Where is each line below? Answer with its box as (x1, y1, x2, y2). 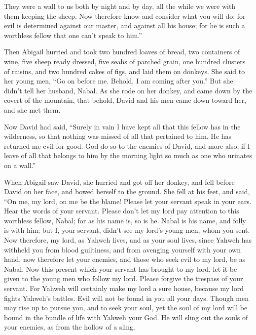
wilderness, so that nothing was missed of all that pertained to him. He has (4, 131, 232, 141)
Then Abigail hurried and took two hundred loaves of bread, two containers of (4, 46, 240, 57)
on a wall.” (4, 160, 36, 170)
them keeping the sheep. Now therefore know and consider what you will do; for (4, 10, 246, 21)
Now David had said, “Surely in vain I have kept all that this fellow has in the (4, 121, 241, 131)
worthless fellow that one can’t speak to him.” (4, 30, 142, 40)
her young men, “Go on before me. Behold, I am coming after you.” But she (4, 76, 233, 86)
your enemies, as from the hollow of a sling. (4, 322, 135, 332)
